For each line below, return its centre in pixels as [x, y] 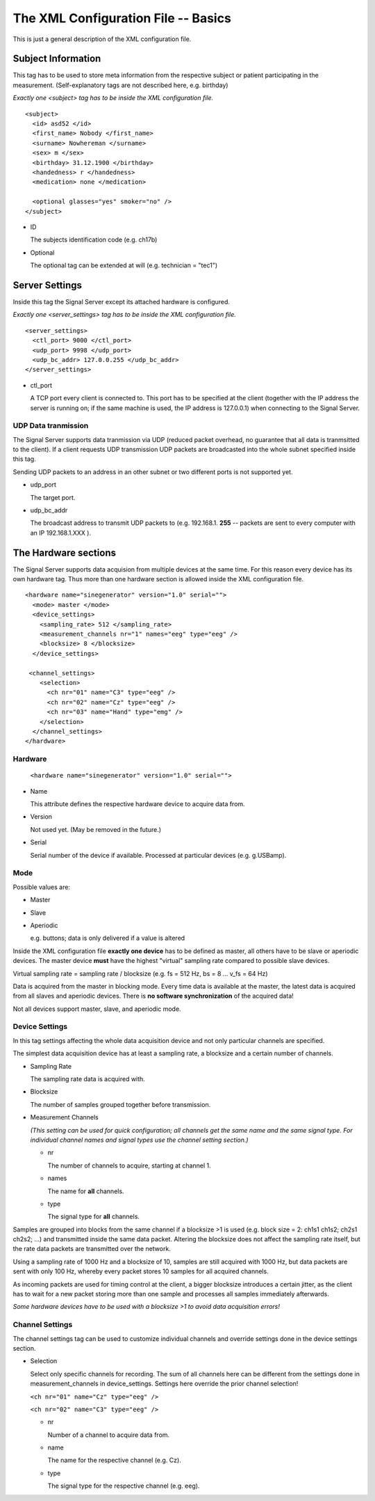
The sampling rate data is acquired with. [87, 1078]
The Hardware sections [64, 552]
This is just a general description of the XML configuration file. [102, 39]
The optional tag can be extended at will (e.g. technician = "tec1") [124, 265]
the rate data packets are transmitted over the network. [92, 1249]
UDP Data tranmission [51, 426]
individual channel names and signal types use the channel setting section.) [140, 1140]
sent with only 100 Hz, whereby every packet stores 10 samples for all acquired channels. [141, 1271]
